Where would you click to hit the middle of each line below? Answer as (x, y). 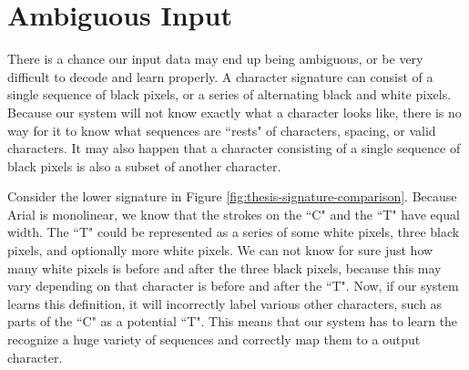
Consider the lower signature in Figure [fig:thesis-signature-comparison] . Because (232, 196)
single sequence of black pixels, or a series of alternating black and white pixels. (229, 94)
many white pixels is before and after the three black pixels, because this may (224, 267)
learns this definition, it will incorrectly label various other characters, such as (225, 303)
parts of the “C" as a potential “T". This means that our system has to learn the (233, 321)
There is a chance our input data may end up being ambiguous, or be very (215, 59)
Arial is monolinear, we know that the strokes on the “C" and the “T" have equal (234, 214)
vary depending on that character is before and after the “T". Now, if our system (233, 286)
